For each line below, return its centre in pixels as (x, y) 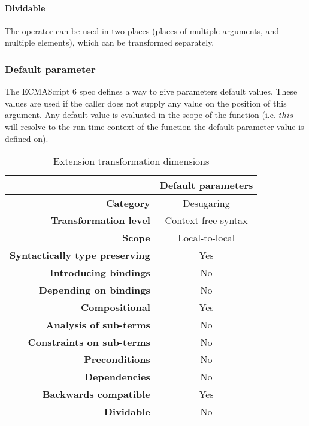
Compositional (115, 307)
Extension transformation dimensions (131, 161)
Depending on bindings (94, 290)
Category (128, 203)
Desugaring (206, 203)
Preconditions (117, 359)
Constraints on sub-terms (89, 342)
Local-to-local (206, 238)
